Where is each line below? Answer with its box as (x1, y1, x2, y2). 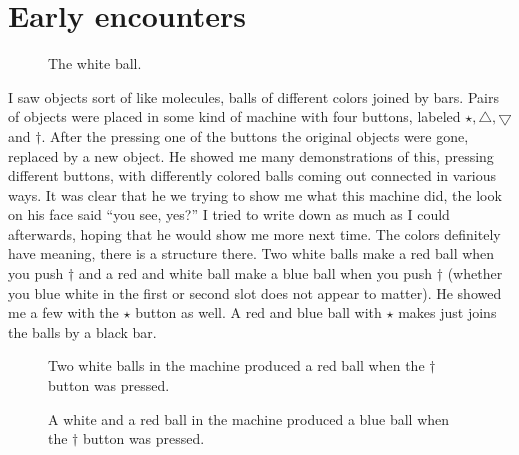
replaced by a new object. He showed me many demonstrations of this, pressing (8, 145, 494, 166)
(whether (447, 263, 503, 284)
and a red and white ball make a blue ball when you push (78, 263, 433, 284)
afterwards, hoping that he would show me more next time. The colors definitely (8, 223, 501, 244)
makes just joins (398, 302, 497, 323)
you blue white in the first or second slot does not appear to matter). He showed (8, 282, 502, 303)
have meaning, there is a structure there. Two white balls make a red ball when (8, 243, 495, 264)
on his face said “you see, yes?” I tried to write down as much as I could (8, 204, 450, 225)
